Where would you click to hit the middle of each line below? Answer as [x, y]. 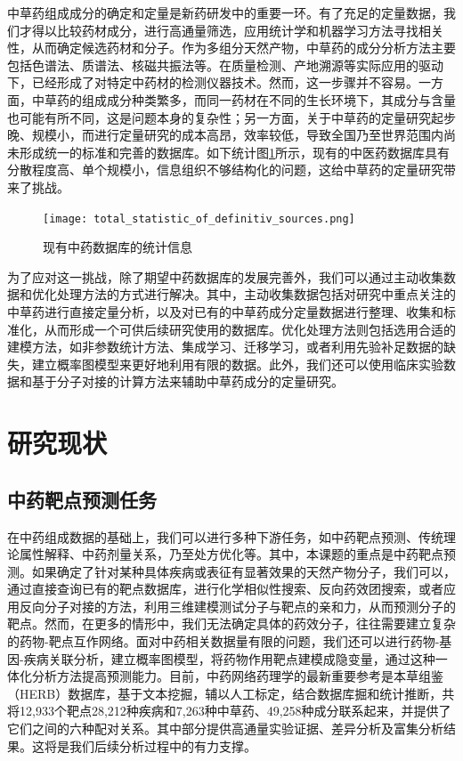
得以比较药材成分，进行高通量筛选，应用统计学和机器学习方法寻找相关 [237, 30]
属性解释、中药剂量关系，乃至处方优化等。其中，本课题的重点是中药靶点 [231, 554]
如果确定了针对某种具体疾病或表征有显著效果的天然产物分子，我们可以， [244, 571]
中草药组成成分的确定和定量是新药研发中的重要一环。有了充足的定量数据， [225, 12]
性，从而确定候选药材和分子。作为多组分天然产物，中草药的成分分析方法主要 [231, 48]
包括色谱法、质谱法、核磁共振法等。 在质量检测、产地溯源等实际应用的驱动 [225, 65]
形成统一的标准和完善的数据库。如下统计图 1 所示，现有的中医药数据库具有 [234, 152]
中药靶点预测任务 [82, 499]
